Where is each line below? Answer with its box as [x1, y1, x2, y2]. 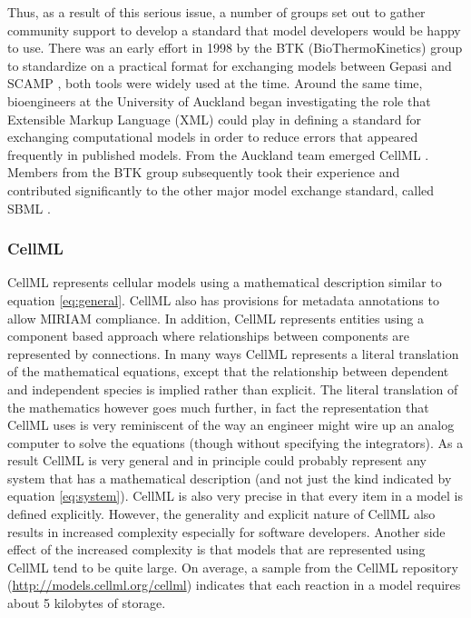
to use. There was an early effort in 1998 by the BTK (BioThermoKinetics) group [7, 38, 463, 57]
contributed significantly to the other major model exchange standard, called [7, 180, 435, 199]
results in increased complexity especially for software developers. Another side [7, 522, 446, 541]
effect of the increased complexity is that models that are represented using [7, 540, 426, 559]
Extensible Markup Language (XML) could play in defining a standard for [7, 109, 421, 128]
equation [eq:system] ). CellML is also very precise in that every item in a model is [7, 486, 464, 505]
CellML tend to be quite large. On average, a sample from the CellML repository [7, 557, 458, 576]
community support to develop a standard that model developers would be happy [7, 20, 461, 39]
